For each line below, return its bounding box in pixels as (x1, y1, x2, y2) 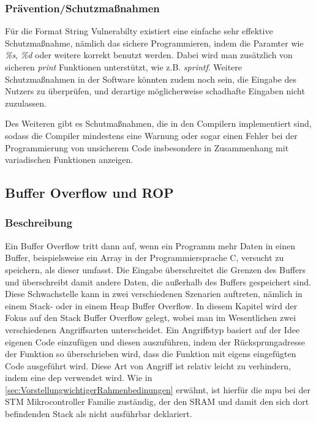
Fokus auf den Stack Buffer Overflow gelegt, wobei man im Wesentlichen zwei (5, 311, 296, 324)
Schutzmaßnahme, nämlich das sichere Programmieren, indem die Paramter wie (5, 36, 304, 49)
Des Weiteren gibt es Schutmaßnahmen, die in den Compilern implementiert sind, (5, 117, 312, 130)
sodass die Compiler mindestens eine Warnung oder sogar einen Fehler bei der (5, 129, 298, 141)
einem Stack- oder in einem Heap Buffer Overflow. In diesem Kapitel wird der (5, 299, 298, 312)
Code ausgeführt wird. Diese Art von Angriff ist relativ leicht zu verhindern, (5, 359, 291, 372)
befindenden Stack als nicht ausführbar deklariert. (5, 407, 192, 420)
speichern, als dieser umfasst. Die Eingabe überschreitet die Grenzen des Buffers (5, 263, 306, 276)
